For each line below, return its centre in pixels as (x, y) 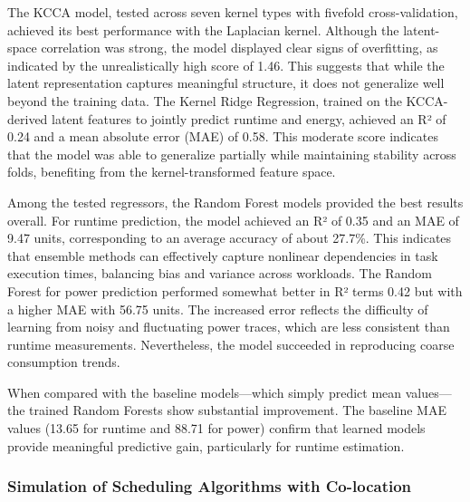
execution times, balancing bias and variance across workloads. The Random (220, 273)
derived (28, 118)
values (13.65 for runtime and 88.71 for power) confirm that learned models (216, 428)
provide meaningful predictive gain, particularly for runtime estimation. (206, 445)
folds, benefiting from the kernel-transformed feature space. (172, 172)
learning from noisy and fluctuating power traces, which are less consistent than (229, 327)
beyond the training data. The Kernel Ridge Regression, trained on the (205, 100)
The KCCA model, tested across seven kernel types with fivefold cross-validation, (233, 12)
